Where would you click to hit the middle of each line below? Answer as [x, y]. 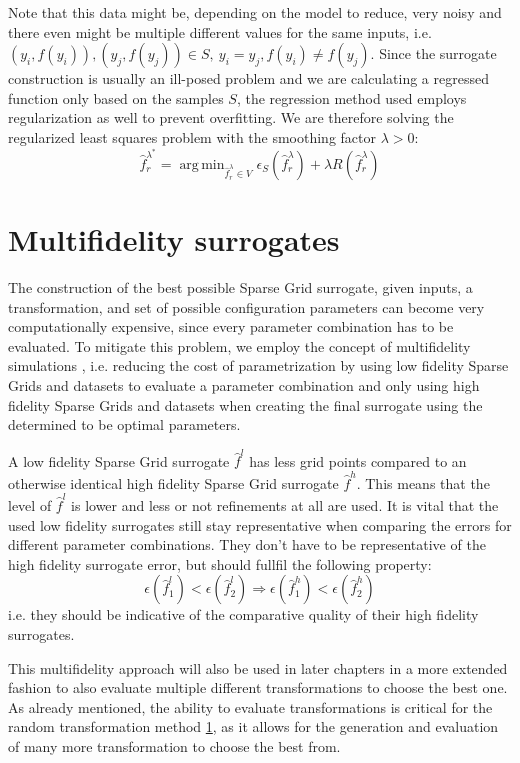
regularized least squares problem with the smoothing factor [192, 136]
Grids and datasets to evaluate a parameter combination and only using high [244, 384]
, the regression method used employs [351, 97]
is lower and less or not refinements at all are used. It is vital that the [285, 505]
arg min [202, 164]
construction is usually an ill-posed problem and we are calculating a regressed [248, 78]
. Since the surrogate [433, 53]
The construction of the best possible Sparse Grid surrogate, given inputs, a [240, 286]
